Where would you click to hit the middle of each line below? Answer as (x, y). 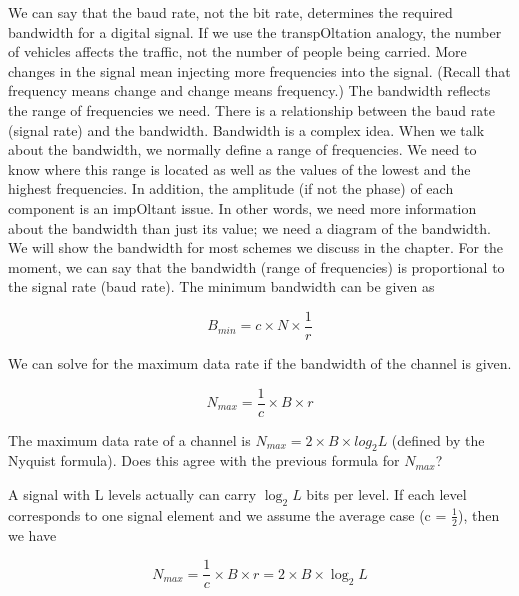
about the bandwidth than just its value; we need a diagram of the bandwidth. (249, 227)
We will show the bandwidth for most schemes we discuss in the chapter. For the (256, 247)
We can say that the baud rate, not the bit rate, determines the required (230, 12)
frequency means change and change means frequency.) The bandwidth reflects (249, 90)
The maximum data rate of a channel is (129, 439)
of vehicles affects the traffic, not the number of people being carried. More (237, 51)
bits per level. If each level (386, 494)
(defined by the (438, 439)
